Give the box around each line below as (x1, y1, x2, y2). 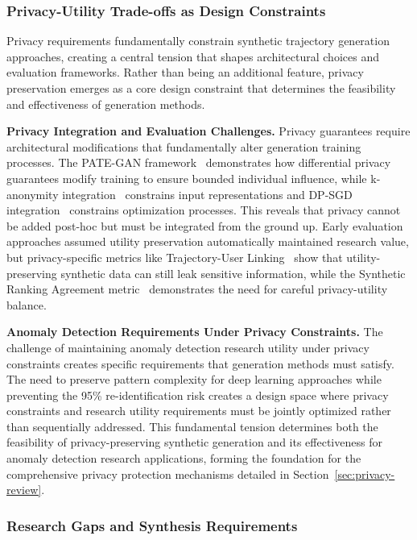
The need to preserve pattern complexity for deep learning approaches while (6, 371, 382, 388)
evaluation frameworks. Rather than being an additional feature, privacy (6, 64, 364, 81)
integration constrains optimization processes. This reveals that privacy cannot (6, 201, 401, 218)
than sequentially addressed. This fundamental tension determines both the (6, 417, 378, 434)
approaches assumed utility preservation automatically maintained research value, (6, 233, 409, 250)
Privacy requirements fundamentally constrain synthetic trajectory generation (6, 32, 390, 49)
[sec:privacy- (334, 465, 395, 482)
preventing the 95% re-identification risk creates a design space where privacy (6, 386, 389, 403)
